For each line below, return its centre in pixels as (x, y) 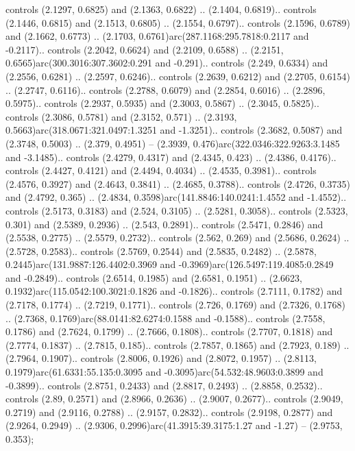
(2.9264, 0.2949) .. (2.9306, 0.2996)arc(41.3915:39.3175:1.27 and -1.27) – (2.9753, (174, 425)
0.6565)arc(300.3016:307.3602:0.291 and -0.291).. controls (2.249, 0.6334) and (167, 63)
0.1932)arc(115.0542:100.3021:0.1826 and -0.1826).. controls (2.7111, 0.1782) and (174, 291)
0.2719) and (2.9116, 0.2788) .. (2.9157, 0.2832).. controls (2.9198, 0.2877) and (169, 412)
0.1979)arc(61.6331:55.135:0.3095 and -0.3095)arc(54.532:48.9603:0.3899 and (164, 372)
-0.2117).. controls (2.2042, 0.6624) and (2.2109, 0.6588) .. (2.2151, (145, 49)
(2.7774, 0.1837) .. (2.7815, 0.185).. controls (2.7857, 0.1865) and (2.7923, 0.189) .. (177, 344)
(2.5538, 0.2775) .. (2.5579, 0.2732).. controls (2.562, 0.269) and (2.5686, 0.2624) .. (177, 237)
